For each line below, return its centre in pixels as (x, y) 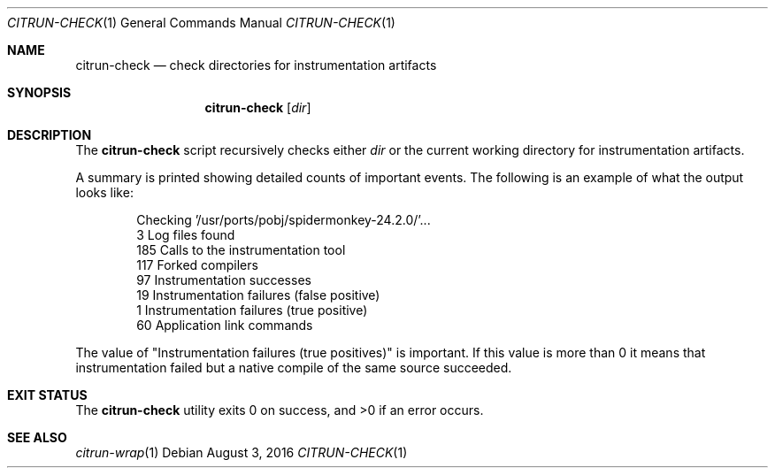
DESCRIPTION (50, 135)
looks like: (104, 192)
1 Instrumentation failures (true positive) (252, 310)
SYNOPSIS (39, 92)
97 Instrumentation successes (224, 280)
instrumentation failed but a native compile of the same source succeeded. (294, 368)
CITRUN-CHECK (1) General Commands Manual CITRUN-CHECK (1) (201, 23)
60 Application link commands (225, 325)
